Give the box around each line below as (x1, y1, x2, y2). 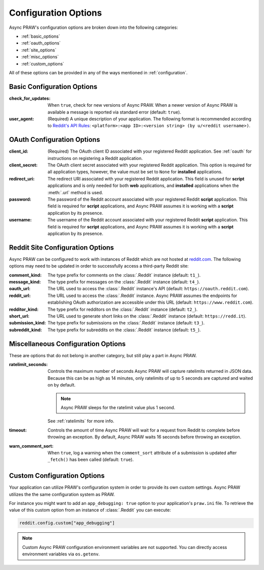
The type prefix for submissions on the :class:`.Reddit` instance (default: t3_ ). (47, 320, 205, 326)
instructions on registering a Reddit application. (47, 155, 143, 161)
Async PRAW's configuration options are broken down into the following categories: (9, 24, 178, 30)
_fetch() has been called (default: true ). (47, 456, 134, 462)
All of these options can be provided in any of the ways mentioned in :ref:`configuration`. (9, 69, 188, 75)
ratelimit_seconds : (9, 362, 48, 367)
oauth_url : (9, 286, 31, 292)
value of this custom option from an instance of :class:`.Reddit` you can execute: (9, 507, 171, 513)
